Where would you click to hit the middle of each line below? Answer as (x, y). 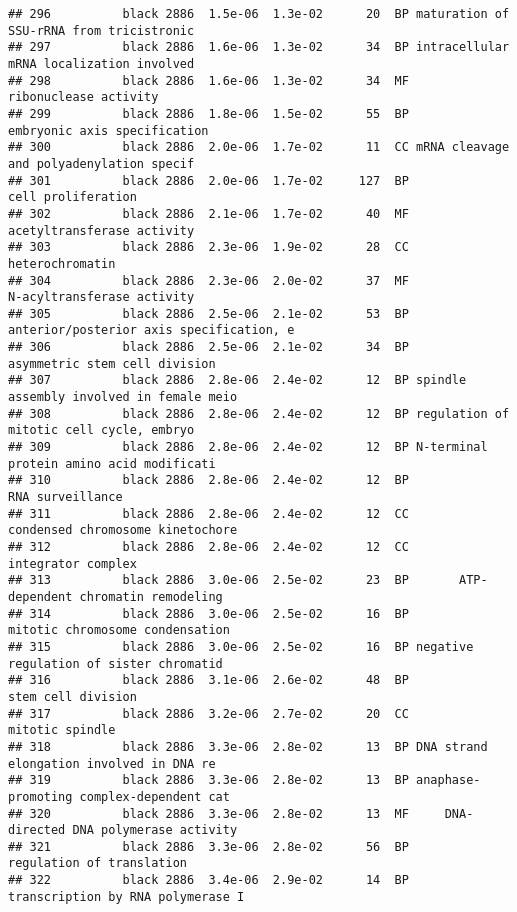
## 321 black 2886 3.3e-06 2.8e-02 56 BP (208, 846)
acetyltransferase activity (101, 230)
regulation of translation (97, 863)
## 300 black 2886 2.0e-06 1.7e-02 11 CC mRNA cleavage (259, 147)
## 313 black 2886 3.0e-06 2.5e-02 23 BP (208, 580)
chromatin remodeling (151, 596)
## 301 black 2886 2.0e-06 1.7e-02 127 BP (208, 180)
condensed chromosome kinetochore (123, 530)
